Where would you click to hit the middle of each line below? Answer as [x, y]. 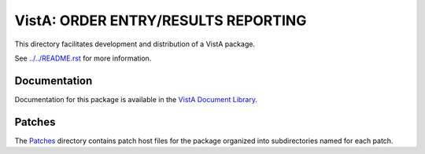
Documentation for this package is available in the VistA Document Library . [136, 99]
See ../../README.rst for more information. [83, 58]
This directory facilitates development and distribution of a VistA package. [135, 44]
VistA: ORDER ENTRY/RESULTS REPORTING [161, 20]
